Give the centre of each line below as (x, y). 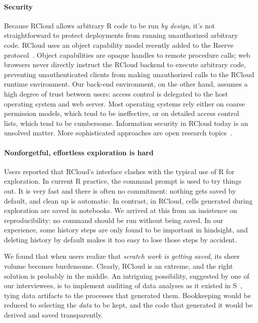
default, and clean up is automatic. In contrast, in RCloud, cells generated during (129, 200)
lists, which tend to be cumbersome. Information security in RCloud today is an (126, 123)
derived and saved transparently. (54, 315)
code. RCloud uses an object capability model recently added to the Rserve (119, 45)
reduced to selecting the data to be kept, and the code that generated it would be (129, 305)
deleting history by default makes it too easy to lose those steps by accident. (121, 239)
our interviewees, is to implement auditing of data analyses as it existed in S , (123, 285)
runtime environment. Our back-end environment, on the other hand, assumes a (126, 84)
